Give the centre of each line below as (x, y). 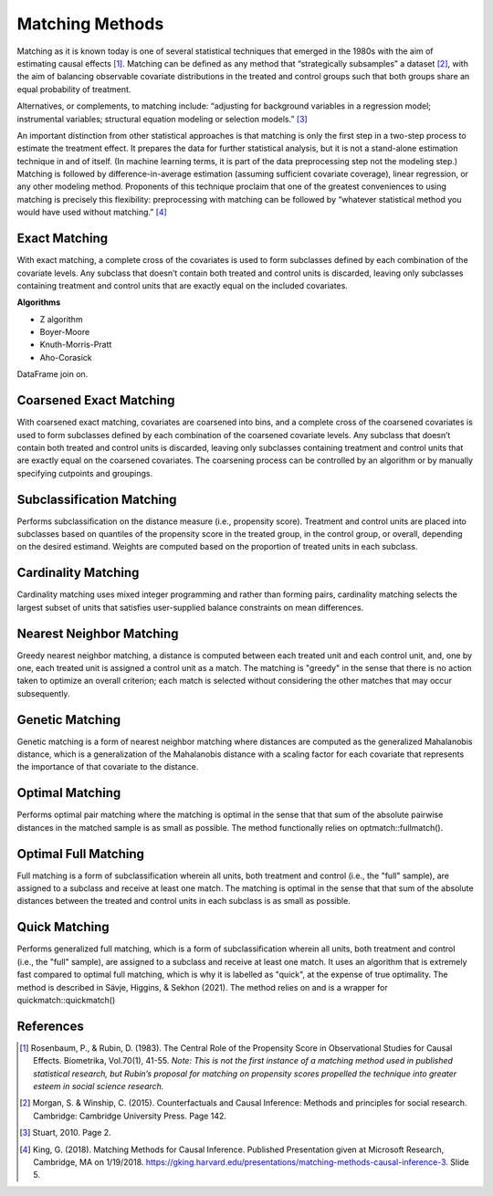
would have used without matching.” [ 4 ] (92, 212)
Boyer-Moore (65, 332)
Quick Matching (63, 927)
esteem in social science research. (99, 1086)
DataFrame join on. (52, 374)
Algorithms (39, 302)
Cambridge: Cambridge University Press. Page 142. (130, 1116)
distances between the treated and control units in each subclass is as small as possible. (184, 901)
